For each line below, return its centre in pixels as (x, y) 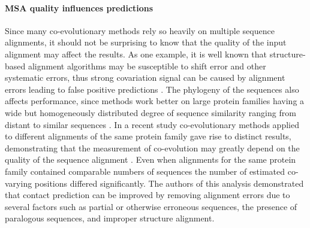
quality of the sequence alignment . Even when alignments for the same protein (151, 159)
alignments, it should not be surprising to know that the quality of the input (146, 42)
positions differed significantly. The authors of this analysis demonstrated (169, 183)
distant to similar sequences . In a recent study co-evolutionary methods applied (152, 124)
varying (19, 183)
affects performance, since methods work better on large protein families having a (155, 101)
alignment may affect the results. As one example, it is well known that (136, 54)
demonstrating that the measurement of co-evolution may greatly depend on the (152, 148)
